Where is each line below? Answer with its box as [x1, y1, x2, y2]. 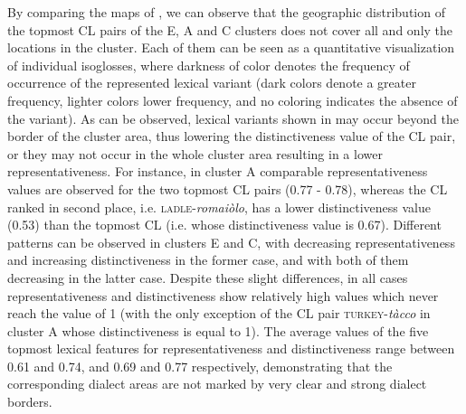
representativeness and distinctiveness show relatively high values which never [7, 286, 439, 305]
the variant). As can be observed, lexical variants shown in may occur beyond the [7, 108, 459, 127]
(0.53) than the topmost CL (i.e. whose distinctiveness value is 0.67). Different [7, 215, 442, 234]
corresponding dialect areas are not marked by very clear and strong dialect [7, 374, 427, 393]
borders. [7, 392, 52, 411]
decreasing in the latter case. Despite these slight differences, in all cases [7, 268, 408, 287]
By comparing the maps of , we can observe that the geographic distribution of [7, 3, 445, 21]
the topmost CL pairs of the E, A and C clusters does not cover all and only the [7, 20, 453, 39]
